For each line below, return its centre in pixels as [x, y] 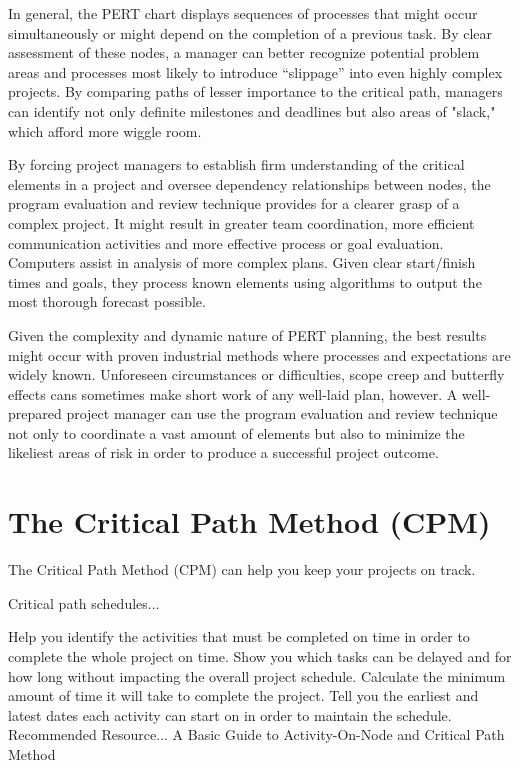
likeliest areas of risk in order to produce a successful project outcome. [223, 452]
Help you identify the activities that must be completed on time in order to [239, 636]
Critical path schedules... [84, 602]
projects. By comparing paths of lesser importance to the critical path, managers [255, 91]
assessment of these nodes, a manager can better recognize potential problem [244, 52]
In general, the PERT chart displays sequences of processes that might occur [243, 13]
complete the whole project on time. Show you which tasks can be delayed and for [260, 655]
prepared [35, 413]
